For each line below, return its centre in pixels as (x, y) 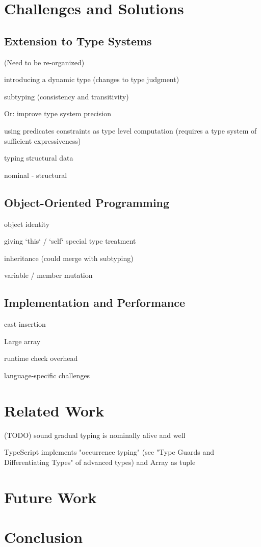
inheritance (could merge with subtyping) (69, 258)
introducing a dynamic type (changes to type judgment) (92, 79)
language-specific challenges (47, 375)
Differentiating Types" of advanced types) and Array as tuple (100, 462)
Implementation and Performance (95, 303)
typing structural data (39, 158)
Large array (22, 341)
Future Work (50, 497)
